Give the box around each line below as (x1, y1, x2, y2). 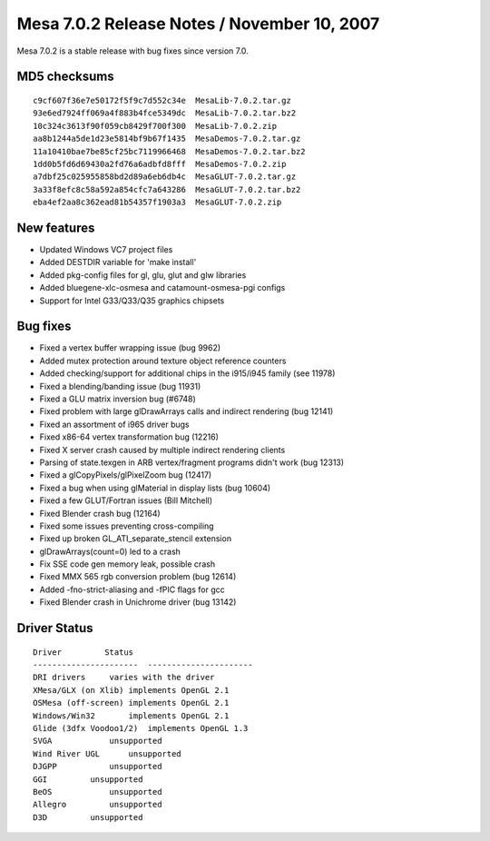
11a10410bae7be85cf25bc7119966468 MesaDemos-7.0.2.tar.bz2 (33, 146, 306, 156)
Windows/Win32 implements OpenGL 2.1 (33, 710, 230, 721)
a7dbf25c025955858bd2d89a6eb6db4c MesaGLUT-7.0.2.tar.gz (33, 172, 297, 182)
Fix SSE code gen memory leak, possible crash (39, 559, 216, 569)
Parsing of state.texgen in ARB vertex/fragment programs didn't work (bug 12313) (39, 457, 345, 468)
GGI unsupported (33, 774, 143, 785)
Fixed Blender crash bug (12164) (39, 508, 161, 519)
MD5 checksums (16, 69, 115, 84)
